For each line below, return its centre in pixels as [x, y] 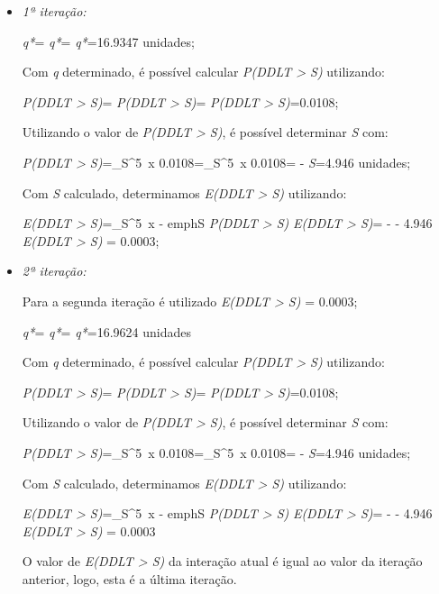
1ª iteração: [54, 11]
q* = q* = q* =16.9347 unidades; [108, 41]
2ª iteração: [54, 271]
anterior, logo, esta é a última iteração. [129, 578]
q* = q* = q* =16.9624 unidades [106, 331]
